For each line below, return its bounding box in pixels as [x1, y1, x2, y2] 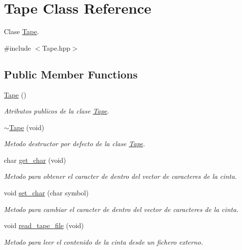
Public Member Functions [4, 66, 138, 81]
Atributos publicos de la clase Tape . [4, 106, 109, 116]
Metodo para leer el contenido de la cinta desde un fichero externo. [4, 236, 203, 247]
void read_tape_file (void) [4, 220, 84, 231]
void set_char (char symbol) [4, 188, 89, 198]
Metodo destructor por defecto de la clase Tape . [4, 138, 145, 149]
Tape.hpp [42, 42, 71, 53]
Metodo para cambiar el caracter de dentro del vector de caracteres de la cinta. [4, 204, 239, 214]
